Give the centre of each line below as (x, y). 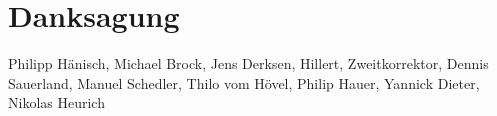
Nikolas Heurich (56, 102)
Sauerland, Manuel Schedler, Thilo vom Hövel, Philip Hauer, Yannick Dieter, (244, 82)
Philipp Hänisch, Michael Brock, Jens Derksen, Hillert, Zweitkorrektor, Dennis (248, 63)
